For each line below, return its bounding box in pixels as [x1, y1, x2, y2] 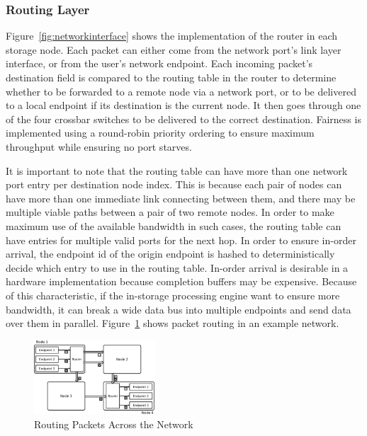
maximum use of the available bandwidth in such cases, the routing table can [6, 218, 341, 233]
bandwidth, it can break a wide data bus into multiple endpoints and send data [6, 302, 351, 316]
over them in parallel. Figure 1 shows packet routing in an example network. [6, 316, 339, 331]
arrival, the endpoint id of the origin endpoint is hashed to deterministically [6, 246, 335, 261]
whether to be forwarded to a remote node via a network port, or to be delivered [6, 84, 356, 98]
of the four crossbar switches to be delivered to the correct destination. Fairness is [6, 111, 361, 126]
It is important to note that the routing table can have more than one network [6, 163, 348, 178]
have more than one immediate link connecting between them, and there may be [6, 190, 356, 205]
